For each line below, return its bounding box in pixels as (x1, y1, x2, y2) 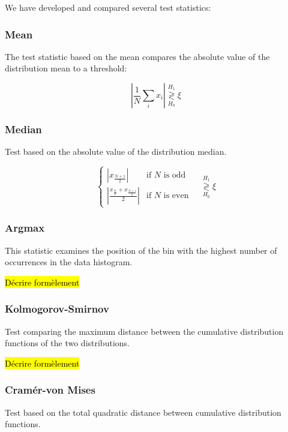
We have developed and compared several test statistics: (5, 1, 211, 13)
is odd (163, 171, 186, 180)
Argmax (5, 220, 45, 235)
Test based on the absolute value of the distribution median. (5, 145, 227, 158)
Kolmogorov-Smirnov (5, 301, 109, 316)
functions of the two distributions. (5, 337, 130, 349)
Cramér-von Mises (5, 382, 95, 397)
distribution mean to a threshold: (5, 62, 127, 74)
